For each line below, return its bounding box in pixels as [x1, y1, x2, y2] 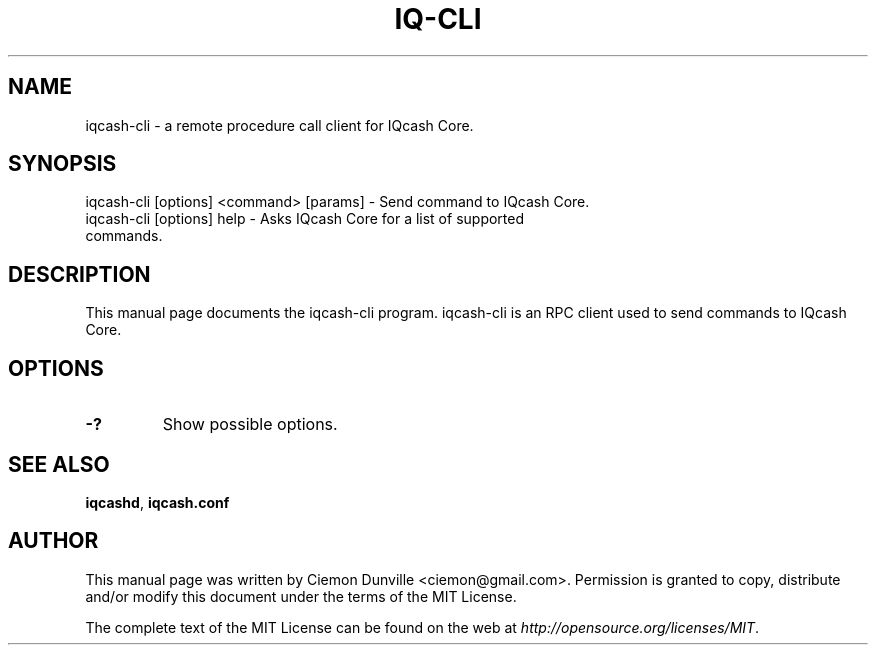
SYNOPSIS [8, 151, 117, 177]
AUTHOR [8, 528, 99, 554]
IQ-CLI [394, 2, 482, 36]
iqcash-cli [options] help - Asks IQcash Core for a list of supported [85, 210, 525, 228]
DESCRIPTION [8, 261, 151, 287]
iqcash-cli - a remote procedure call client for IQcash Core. [85, 116, 474, 134]
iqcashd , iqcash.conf [85, 493, 230, 511]
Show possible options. [162, 414, 338, 435]
